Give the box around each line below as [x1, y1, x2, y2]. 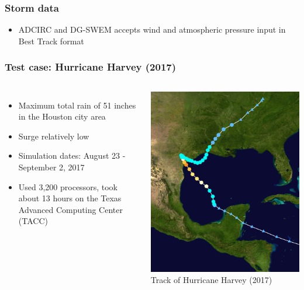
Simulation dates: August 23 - [18, 149, 126, 162]
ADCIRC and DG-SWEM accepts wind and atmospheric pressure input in [18, 23, 286, 36]
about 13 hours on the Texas [18, 192, 122, 204]
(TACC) [18, 215, 48, 227]
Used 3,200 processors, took [18, 180, 118, 193]
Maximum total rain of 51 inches [18, 99, 136, 111]
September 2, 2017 [18, 161, 85, 173]
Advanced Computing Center [18, 203, 123, 215]
